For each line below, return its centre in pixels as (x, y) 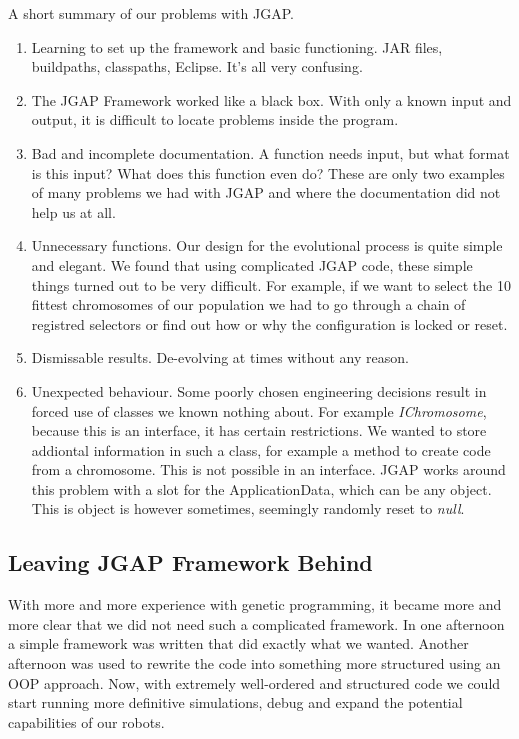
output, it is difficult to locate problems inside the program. (215, 119)
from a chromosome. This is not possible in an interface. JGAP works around (268, 469)
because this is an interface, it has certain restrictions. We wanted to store (259, 430)
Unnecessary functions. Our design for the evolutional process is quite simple (267, 245)
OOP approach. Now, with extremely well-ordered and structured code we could (254, 682)
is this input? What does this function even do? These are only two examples (268, 172)
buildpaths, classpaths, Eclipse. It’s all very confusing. (197, 66)
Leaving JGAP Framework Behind (190, 562)
